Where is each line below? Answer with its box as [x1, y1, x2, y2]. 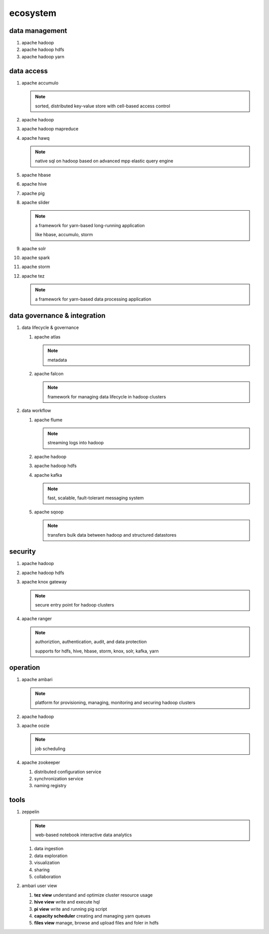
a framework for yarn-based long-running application [35, 222, 145, 228]
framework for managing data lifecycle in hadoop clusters [47, 393, 166, 399]
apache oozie [21, 723, 50, 728]
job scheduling [35, 745, 66, 751]
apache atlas [34, 333, 61, 339]
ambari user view [21, 883, 57, 889]
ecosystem [9, 7, 57, 18]
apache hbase [21, 172, 51, 178]
